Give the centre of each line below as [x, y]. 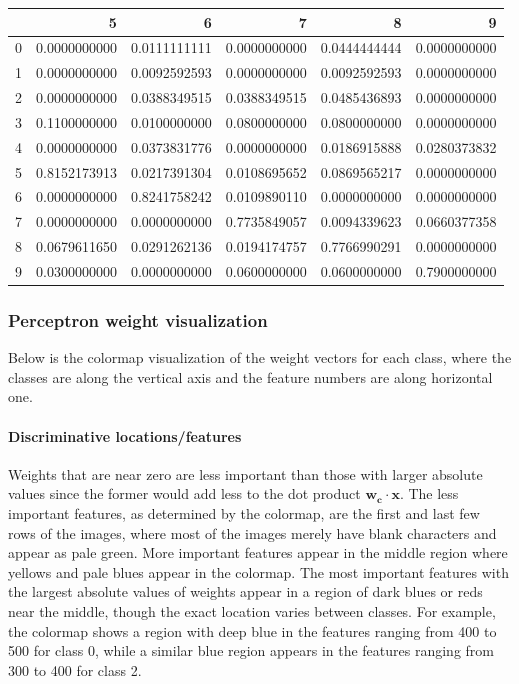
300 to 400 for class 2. [75, 669]
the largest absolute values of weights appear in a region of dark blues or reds [245, 591]
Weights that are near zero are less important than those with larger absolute [245, 473]
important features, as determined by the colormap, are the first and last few [244, 513]
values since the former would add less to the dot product [184, 493]
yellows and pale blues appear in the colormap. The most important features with [258, 571]
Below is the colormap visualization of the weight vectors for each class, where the [260, 357]
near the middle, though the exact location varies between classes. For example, [252, 610]
